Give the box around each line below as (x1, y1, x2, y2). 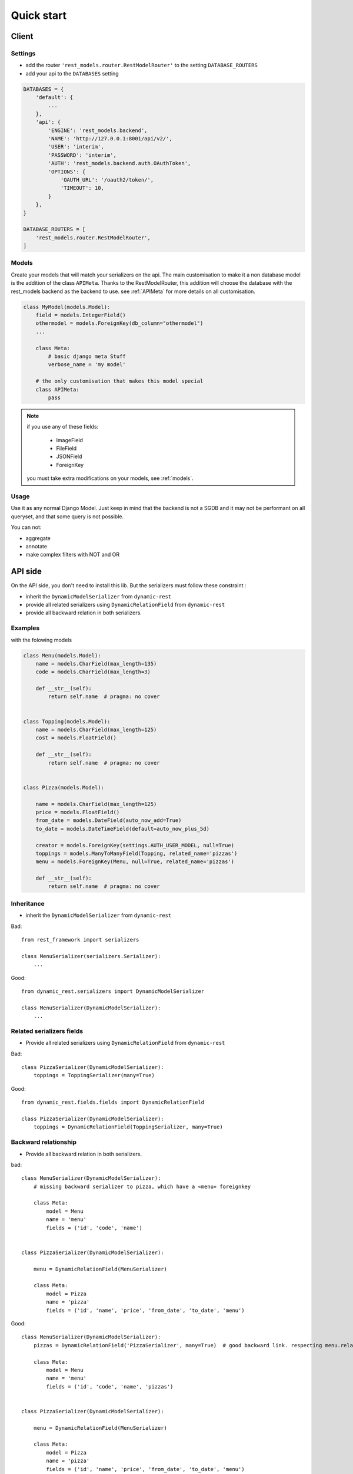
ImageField (56, 436, 84, 443)
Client (11, 31, 34, 41)
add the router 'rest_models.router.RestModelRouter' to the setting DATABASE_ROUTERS (25, 62, 258, 69)
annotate (25, 542, 47, 550)
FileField (56, 445, 76, 452)
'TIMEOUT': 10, (60, 185, 104, 192)
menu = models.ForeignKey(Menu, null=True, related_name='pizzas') (35, 858, 235, 865)
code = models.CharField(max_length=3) (35, 669, 151, 675)
